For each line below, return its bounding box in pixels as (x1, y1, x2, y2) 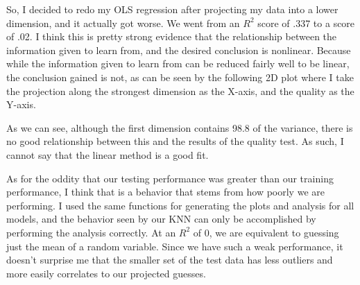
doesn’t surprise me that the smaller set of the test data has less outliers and (6, 252, 333, 267)
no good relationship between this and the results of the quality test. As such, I (6, 134, 344, 148)
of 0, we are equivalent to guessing (193, 225, 339, 239)
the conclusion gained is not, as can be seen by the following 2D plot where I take (6, 69, 354, 84)
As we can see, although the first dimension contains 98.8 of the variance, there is (6, 120, 353, 135)
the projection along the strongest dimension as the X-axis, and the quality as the (6, 83, 354, 98)
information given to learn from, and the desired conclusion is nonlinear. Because (6, 42, 351, 57)
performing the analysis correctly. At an (6, 225, 176, 239)
